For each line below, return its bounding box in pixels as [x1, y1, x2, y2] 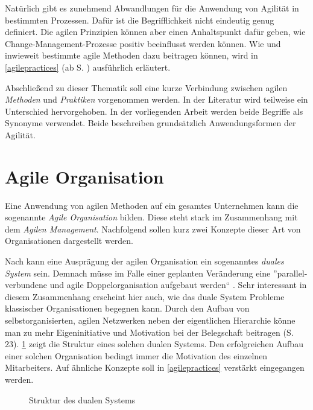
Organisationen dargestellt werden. [5, 234, 134, 247]
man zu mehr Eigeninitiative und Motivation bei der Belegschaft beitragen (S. [5, 325, 294, 338]
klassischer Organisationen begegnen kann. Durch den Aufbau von [5, 302, 250, 315]
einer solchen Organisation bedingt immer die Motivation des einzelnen [5, 349, 268, 362]
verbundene [5, 278, 48, 291]
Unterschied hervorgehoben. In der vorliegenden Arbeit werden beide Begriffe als [5, 104, 303, 117]
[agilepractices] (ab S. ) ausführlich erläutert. [5, 60, 171, 73]
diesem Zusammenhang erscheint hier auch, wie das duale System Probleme [5, 290, 285, 303]
